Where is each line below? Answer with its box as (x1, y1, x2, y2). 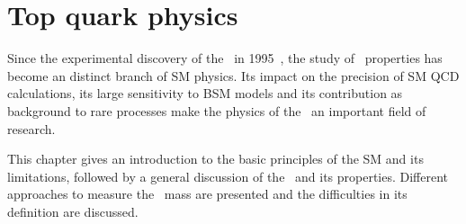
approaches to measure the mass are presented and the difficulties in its (7, 184, 408, 203)
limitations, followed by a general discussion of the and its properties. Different (7, 166, 449, 185)
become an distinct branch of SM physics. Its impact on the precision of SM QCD (7, 66, 460, 85)
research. (7, 119, 56, 138)
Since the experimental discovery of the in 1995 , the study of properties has (7, 49, 443, 67)
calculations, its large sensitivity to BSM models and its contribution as (7, 84, 403, 103)
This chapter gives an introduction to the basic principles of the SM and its (7, 149, 424, 168)
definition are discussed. (7, 202, 139, 220)
